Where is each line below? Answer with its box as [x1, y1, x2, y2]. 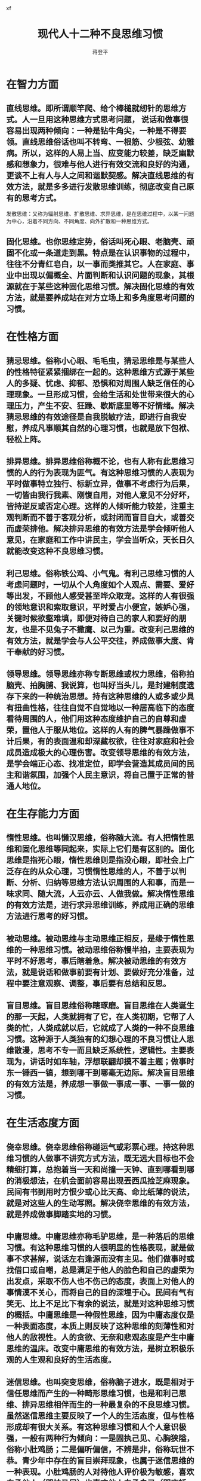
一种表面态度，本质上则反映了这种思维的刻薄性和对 [6, 1321, 194, 1332]
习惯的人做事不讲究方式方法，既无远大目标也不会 [14, 1153, 194, 1164]
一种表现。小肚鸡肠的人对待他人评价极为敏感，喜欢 [6, 1467, 194, 1477]
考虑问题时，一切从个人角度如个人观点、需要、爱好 [6, 579, 194, 590]
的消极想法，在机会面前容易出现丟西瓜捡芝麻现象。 [6, 1175, 194, 1186]
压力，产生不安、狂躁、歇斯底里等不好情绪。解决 [14, 401, 194, 411]
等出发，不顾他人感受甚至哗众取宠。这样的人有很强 [6, 591, 194, 601]
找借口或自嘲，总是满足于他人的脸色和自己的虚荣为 [6, 1265, 194, 1275]
